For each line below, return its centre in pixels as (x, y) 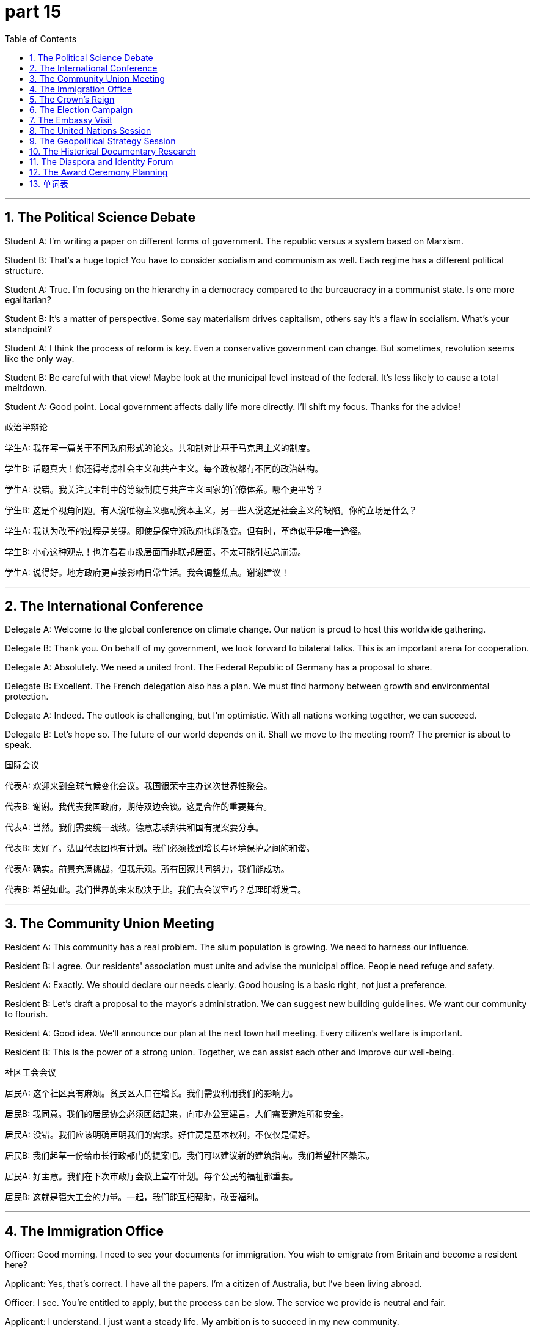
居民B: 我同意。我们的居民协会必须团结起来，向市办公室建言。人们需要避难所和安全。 (177, 1114)
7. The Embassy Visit (71, 120)
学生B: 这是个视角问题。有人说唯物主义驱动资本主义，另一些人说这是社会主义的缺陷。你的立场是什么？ (211, 510)
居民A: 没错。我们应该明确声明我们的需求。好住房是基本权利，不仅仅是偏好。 (160, 1135)
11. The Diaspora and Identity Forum (101, 161)
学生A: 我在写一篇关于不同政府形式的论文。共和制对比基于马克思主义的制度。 (160, 447)
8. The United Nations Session (90, 130)
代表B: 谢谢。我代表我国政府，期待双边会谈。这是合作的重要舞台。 (139, 807)
